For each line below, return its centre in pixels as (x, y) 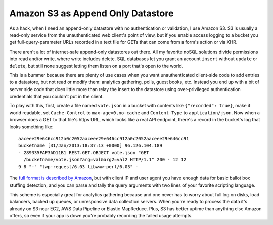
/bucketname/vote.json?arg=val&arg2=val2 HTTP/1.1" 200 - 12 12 (105, 160)
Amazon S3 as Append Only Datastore (92, 13)
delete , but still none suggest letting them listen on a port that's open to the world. (96, 66)
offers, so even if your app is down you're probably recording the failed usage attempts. (101, 215)
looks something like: (31, 127)
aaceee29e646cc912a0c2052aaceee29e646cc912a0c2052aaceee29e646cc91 (104, 139)
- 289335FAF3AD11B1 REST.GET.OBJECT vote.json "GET (84, 152)
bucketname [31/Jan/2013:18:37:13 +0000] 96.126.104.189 (90, 146)
